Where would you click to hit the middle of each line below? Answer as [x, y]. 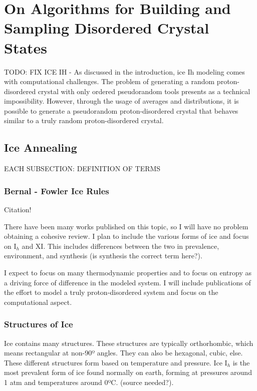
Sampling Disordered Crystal [107, 28]
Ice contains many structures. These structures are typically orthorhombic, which [129, 343]
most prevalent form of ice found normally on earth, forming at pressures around [128, 372]
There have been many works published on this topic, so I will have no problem [126, 226]
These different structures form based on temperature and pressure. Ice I [116, 362]
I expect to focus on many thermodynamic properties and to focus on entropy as [128, 273]
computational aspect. [38, 302]
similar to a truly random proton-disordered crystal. [84, 120]
